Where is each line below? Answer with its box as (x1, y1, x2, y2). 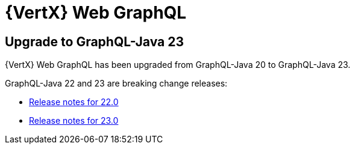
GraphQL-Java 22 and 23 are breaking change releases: (5, 78, 228, 89)
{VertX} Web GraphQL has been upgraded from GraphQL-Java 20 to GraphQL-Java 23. (5, 59, 351, 70)
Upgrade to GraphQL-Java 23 (5, 34, 184, 49)
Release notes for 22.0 (29, 97, 119, 108)
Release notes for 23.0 (29, 115, 119, 126)
